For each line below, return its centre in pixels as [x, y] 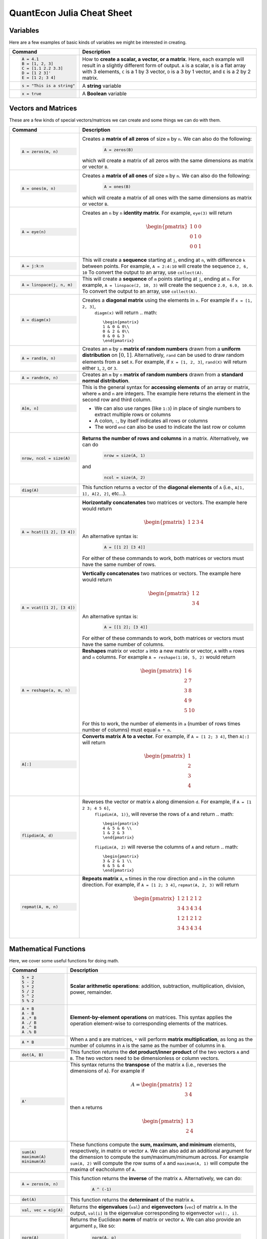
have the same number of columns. [123, 644]
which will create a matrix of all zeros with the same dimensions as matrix [168, 161]
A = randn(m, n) [40, 377]
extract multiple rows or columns [133, 415]
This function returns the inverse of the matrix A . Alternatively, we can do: [156, 1178]
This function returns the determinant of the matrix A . [132, 1199]
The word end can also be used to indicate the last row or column [170, 427]
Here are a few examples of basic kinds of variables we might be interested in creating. [98, 43]
